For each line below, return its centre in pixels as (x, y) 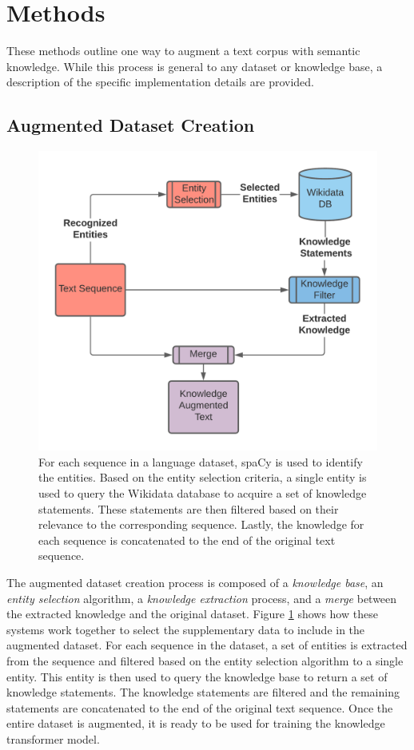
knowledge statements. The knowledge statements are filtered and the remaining (203, 692)
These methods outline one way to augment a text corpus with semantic (183, 51)
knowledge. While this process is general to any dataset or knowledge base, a (195, 66)
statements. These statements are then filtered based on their (189, 508)
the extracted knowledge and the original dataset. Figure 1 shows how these (192, 614)
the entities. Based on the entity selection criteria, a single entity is (203, 477)
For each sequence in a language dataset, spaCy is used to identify (201, 461)
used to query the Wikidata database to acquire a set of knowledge (203, 493)
